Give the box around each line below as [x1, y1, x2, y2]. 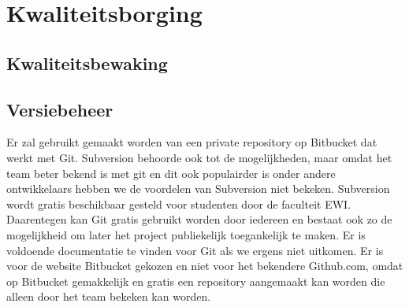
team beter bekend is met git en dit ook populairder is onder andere [6, 165, 336, 181]
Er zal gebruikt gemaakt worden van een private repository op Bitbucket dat [6, 134, 377, 150]
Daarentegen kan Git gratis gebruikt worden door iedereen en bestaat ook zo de [6, 211, 392, 227]
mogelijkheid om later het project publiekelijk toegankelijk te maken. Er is [6, 226, 366, 242]
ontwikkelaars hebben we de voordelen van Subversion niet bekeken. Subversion [6, 180, 390, 197]
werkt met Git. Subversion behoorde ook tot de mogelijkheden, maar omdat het [6, 149, 392, 165]
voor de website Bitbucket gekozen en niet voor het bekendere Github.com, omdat [6, 257, 403, 274]
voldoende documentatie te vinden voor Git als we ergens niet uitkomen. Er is [6, 242, 384, 258]
